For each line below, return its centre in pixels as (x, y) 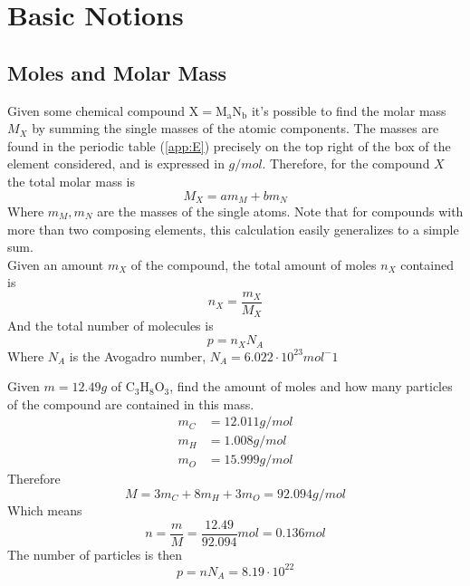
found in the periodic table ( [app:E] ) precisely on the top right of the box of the (229, 145)
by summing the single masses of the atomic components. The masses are (235, 128)
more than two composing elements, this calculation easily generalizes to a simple (233, 229)
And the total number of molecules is (110, 326)
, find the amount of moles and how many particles (311, 386)
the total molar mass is (72, 181)
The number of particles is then (95, 554)
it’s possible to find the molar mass (349, 110)
